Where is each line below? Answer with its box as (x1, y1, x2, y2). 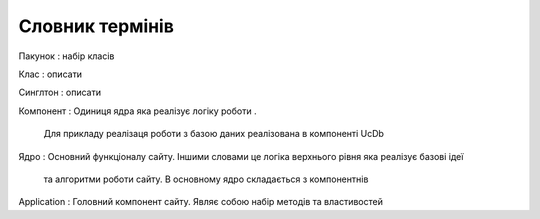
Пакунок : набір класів (18, 50, 115, 62)
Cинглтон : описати (18, 86, 102, 99)
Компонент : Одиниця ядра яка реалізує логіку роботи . (18, 105, 257, 117)
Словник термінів (18, 15, 175, 37)
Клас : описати (18, 68, 83, 80)
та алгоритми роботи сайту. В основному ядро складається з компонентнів (43, 173, 369, 185)
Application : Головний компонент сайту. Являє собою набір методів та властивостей (18, 196, 384, 208)
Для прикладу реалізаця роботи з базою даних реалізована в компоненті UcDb (43, 128, 385, 140)
